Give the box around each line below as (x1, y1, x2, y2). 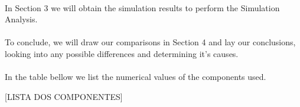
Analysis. (5, 13, 38, 25)
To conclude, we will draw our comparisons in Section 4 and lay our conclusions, (5, 36, 296, 48)
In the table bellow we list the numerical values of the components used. (5, 71, 266, 83)
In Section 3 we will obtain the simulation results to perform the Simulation (5, 1, 280, 14)
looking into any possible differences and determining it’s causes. (5, 47, 239, 59)
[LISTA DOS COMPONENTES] (5, 90, 123, 102)
